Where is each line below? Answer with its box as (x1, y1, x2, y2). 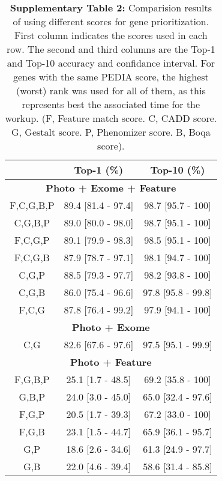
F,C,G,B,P (10, 198, 55, 212)
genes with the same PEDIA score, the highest (13, 70, 209, 83)
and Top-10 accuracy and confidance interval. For (7, 56, 215, 70)
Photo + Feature (70, 355, 152, 369)
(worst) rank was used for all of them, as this (16, 83, 206, 97)
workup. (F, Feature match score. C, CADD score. (5, 111, 217, 125)
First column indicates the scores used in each (14, 28, 208, 42)
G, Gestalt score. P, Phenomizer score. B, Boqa (11, 125, 211, 139)
